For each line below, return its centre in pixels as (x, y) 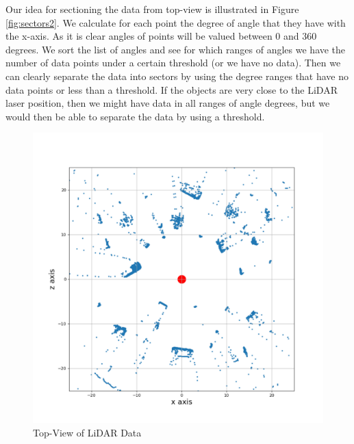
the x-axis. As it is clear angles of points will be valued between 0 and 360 (161, 36)
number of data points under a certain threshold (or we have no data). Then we (173, 63)
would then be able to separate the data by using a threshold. (135, 116)
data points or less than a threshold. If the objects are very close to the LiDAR (172, 89)
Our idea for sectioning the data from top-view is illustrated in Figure (152, 9)
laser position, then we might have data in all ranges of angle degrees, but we (168, 103)
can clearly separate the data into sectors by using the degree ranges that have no (177, 76)
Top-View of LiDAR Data (87, 432)
